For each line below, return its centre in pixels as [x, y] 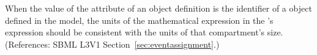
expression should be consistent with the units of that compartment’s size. [144, 32]
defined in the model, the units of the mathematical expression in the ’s [139, 20]
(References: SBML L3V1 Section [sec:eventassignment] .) [112, 44]
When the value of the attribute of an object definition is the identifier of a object [158, 8]
